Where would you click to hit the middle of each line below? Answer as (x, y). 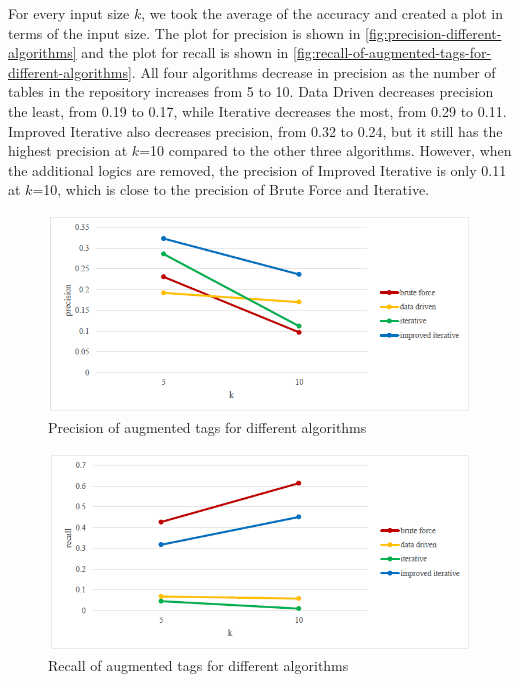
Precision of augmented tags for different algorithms (207, 427)
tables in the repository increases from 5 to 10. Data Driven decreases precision (251, 91)
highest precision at (68, 150)
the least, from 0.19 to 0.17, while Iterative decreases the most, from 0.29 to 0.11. (257, 110)
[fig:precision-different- (433, 32)
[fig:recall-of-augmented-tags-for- (392, 52)
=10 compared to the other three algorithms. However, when (325, 150)
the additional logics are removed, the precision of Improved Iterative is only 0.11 (257, 169)
